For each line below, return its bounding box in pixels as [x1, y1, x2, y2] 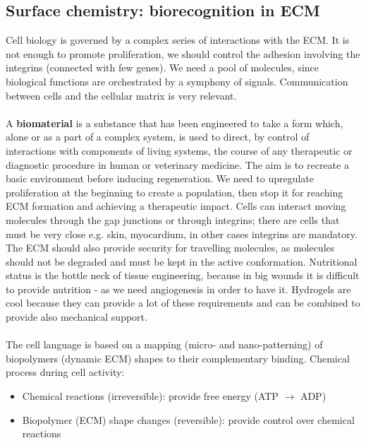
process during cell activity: [6, 365, 125, 379]
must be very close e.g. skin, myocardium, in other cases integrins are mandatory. [6, 226, 358, 241]
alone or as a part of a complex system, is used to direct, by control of [6, 129, 310, 144]
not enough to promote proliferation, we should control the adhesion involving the [6, 46, 360, 61]
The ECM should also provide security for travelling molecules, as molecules [6, 240, 335, 255]
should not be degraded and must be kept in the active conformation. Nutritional [6, 254, 358, 268]
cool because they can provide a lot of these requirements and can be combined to [6, 295, 360, 310]
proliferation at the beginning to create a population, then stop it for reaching [6, 184, 343, 199]
